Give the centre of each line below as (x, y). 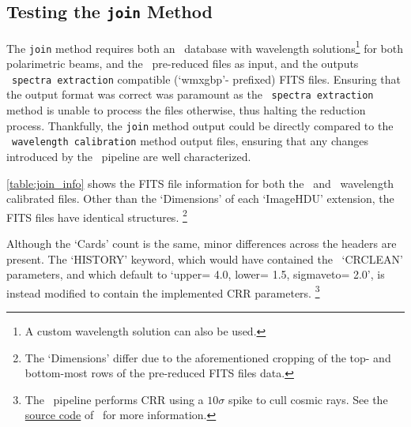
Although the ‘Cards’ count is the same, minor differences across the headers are (202, 243)
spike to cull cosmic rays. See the (308, 399)
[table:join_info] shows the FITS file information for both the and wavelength (200, 183)
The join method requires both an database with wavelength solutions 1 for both (205, 47)
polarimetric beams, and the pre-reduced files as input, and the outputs (183, 64)
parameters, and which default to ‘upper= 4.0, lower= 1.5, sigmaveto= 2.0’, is (196, 274)
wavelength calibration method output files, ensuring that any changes (190, 141)
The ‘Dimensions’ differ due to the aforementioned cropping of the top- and (208, 357)
